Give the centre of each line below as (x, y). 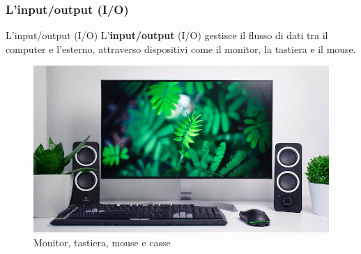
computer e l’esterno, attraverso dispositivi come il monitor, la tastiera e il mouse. (181, 48)
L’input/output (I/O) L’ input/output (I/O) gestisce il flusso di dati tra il (167, 35)
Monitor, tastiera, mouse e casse (102, 242)
